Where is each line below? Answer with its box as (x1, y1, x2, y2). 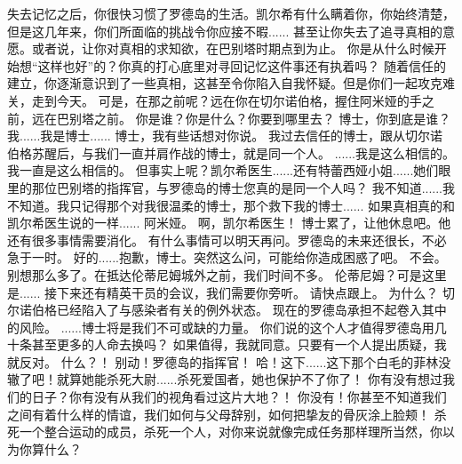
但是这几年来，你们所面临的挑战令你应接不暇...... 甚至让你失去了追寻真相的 (7, 21, 443, 40)
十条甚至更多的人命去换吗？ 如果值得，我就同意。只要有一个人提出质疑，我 (7, 335, 447, 354)
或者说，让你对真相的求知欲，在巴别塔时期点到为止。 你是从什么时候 (31, 39, 434, 58)
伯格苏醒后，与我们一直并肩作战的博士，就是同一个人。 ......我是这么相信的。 (7, 143, 456, 162)
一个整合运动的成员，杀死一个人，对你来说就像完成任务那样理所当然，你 (19, 422, 442, 441)
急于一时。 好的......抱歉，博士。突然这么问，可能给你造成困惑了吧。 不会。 (7, 248, 447, 267)
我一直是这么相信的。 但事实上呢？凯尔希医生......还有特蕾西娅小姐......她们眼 (7, 161, 451, 180)
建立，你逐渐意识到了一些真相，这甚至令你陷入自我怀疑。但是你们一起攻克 (7, 74, 442, 92)
